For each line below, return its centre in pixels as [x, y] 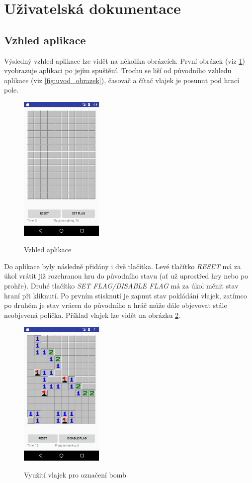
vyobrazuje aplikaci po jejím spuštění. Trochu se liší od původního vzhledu [118, 70]
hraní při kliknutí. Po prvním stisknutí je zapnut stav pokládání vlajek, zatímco [126, 295]
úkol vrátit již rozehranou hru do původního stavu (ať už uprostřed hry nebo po [126, 276]
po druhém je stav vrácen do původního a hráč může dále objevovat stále [116, 305]
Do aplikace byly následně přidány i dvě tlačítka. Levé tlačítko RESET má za [123, 266]
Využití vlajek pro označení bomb [75, 474]
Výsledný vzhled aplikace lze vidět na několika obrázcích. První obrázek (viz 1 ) [125, 60]
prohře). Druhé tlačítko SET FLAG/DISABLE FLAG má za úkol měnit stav [121, 286]
